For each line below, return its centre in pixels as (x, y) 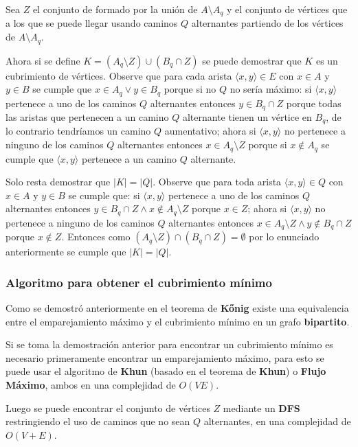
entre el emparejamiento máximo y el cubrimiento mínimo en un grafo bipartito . (178, 321)
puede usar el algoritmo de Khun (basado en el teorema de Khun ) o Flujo (166, 371)
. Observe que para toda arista (217, 182)
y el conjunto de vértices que (287, 9)
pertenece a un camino (129, 158)
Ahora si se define (43, 60)
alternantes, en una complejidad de (277, 421)
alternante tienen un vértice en (247, 117)
